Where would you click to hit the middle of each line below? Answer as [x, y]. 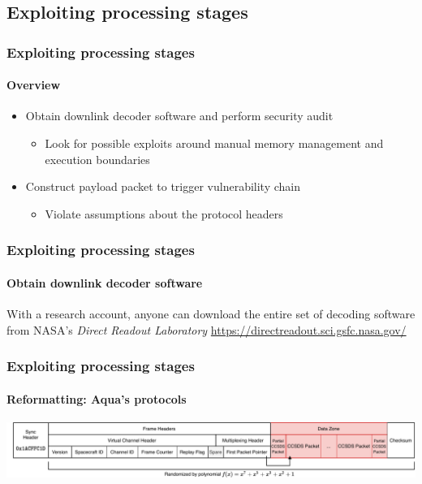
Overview [34, 85]
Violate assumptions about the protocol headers [164, 213]
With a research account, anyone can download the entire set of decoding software [211, 314]
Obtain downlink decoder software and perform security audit [179, 116]
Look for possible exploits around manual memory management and [214, 143]
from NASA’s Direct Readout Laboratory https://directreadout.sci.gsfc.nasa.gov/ [207, 329]
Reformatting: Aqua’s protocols [97, 398]
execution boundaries [97, 159]
